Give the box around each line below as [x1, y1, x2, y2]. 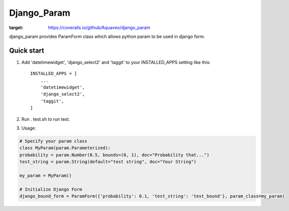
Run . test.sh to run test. [21, 116, 70, 122]
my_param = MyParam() [19, 173, 72, 178]
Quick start [9, 46, 44, 55]
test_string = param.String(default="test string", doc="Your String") [19, 159, 197, 165]
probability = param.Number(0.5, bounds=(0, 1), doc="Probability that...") [19, 152, 210, 157]
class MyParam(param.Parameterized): [19, 145, 111, 151]
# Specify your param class [19, 138, 87, 144]
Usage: [21, 125, 36, 131]
